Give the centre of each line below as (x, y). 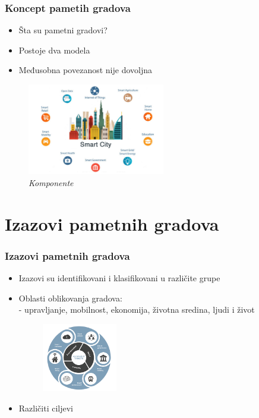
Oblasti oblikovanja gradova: (70, 298)
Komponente (51, 182)
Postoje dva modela (54, 50)
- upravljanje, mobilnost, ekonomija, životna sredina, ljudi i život (137, 309)
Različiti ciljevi (46, 408)
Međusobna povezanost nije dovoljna (85, 70)
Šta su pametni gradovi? (63, 30)
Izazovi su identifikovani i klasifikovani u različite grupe (119, 277)
